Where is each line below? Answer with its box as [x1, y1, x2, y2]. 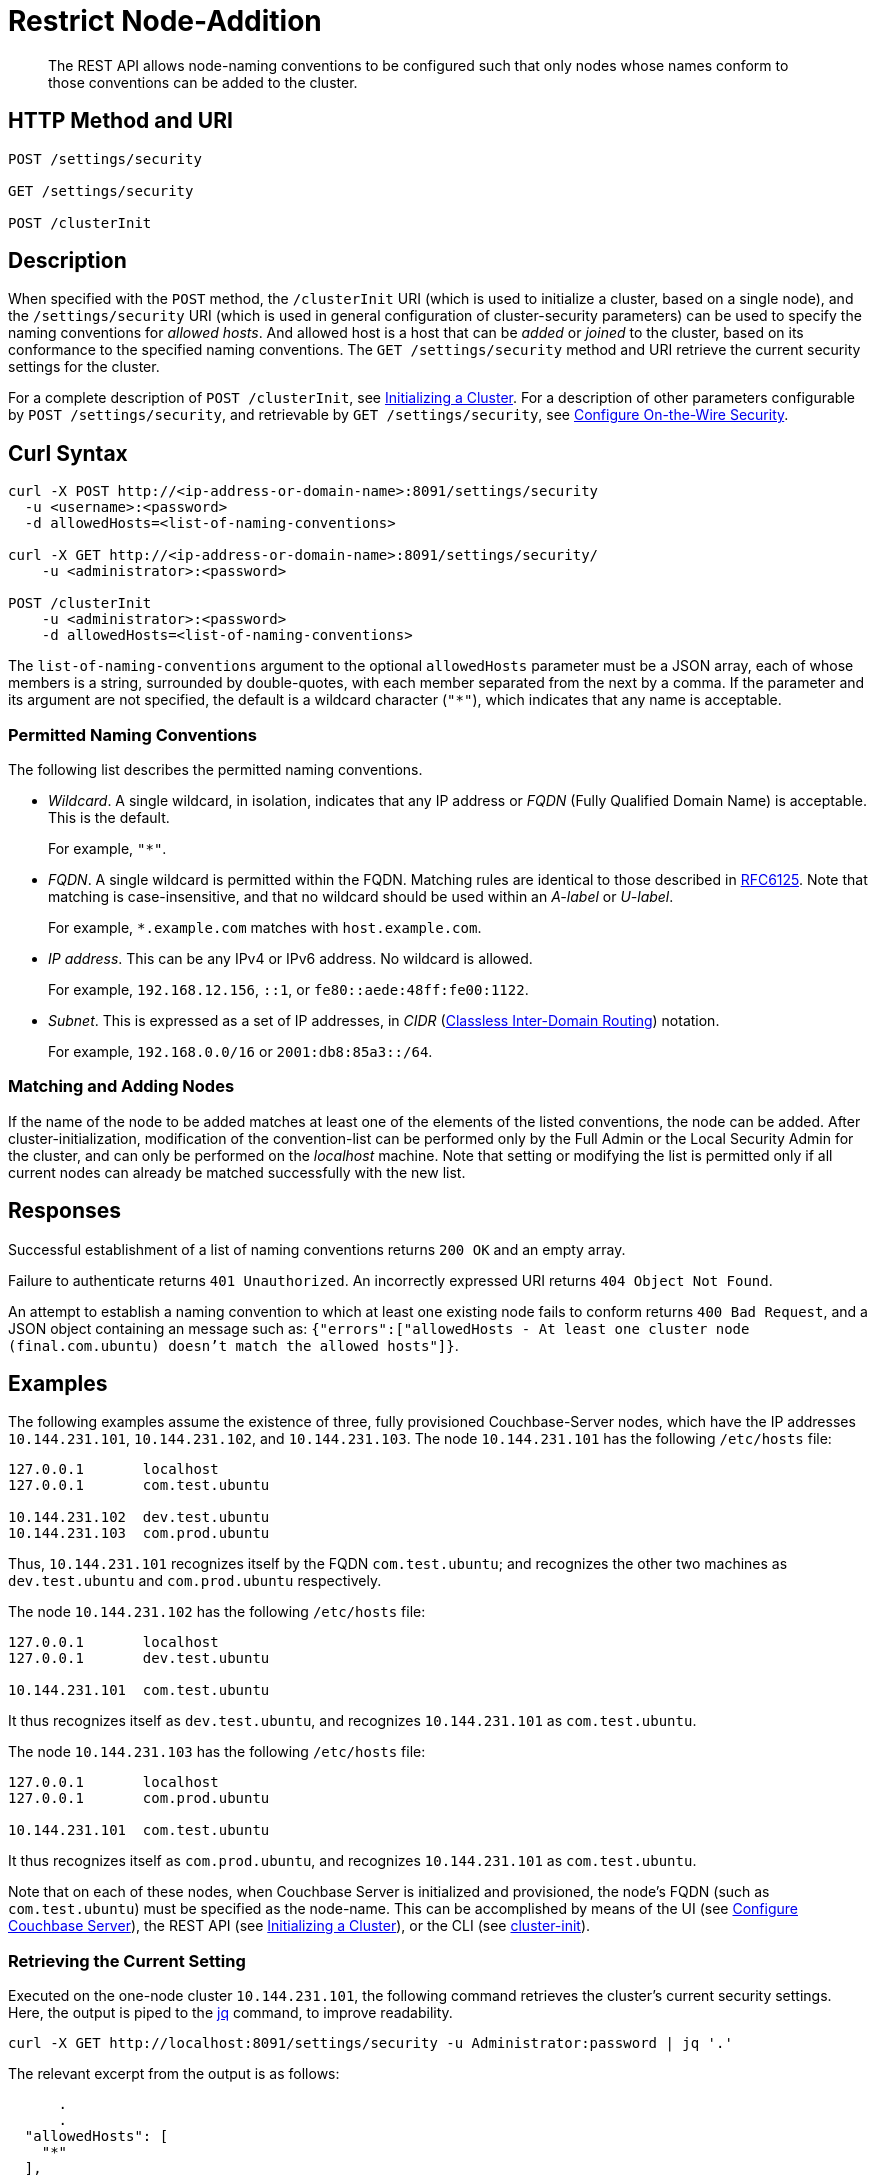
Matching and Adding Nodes [8, 1076, 235, 1097]
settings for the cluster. [8, 358, 160, 376]
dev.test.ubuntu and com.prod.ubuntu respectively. [8, 1572, 382, 1590]
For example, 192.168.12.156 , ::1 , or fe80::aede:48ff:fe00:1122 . [48, 981, 529, 999]
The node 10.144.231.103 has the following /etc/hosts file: [8, 1743, 426, 1761]
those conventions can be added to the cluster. [48, 73, 358, 91]
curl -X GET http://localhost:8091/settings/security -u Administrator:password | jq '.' [8, 2035, 733, 2052]
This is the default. [48, 809, 170, 827]
